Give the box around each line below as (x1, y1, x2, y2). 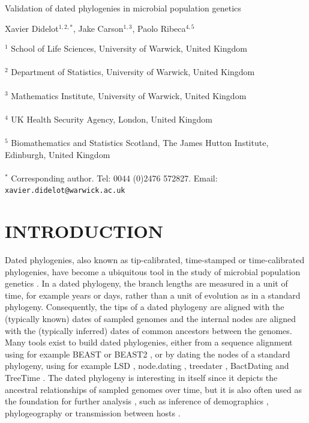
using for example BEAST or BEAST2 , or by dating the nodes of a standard (5, 347, 290, 360)
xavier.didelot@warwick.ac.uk (5, 186, 125, 195)
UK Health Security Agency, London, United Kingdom (11, 112, 212, 125)
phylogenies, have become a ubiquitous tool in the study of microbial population (5, 265, 301, 278)
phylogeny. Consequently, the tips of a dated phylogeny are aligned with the (5, 300, 284, 313)
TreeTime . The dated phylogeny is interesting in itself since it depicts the (5, 371, 278, 384)
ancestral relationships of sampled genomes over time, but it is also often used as (5, 383, 302, 395)
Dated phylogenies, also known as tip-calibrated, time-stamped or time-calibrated (5, 254, 305, 266)
